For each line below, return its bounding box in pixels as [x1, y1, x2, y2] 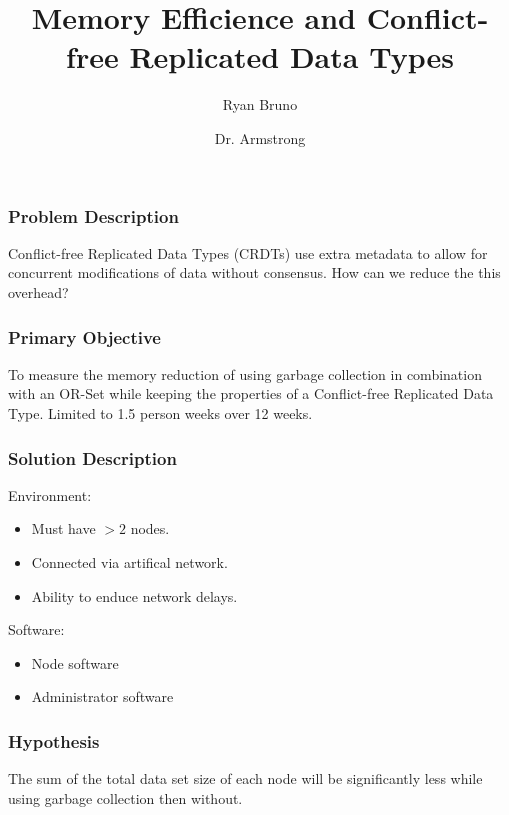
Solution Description [8, 445, 177, 470]
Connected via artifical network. [31, 551, 228, 572]
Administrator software [31, 686, 174, 707]
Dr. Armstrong [214, 127, 306, 148]
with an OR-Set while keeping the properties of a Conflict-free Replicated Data [8, 383, 494, 404]
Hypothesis [8, 728, 100, 753]
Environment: [8, 484, 92, 505]
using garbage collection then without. [8, 787, 243, 808]
